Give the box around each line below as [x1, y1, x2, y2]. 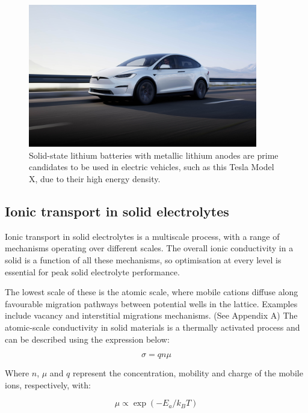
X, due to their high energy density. [29, 172, 161, 185]
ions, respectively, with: [5, 378, 91, 391]
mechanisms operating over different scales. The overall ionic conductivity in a [5, 242, 294, 254]
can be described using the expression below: [5, 332, 170, 345]
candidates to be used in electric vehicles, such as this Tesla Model [29, 161, 274, 173]
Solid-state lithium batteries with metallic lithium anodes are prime [29, 148, 279, 161]
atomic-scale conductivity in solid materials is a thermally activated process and [5, 320, 300, 333]
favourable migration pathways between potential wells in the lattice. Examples [5, 297, 298, 310]
